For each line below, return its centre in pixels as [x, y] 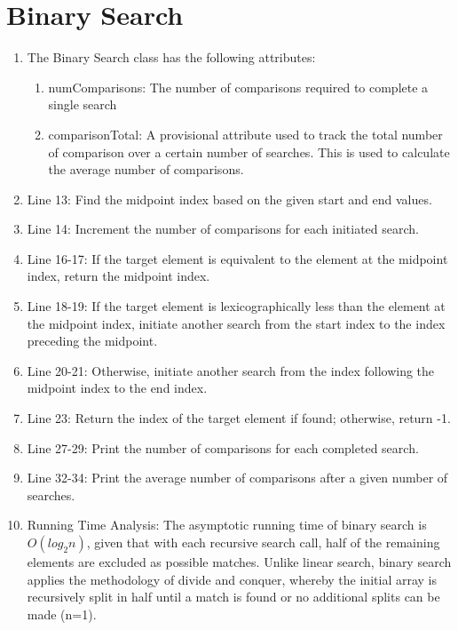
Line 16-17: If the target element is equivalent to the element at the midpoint [237, 258]
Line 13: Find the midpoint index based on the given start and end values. [229, 199]
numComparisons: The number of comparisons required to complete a [238, 87]
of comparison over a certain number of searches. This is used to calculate [249, 152]
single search [83, 104]
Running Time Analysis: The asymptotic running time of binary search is [227, 525]
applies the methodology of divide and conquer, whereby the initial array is [232, 579]
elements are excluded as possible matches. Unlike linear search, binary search [239, 562]
